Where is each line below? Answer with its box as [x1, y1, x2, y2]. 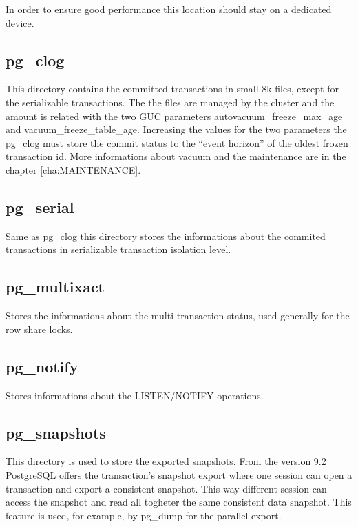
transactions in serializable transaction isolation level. [6, 242, 231, 257]
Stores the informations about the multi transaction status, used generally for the [6, 308, 350, 323]
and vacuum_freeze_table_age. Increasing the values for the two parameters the [6, 122, 347, 137]
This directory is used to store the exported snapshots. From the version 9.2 [6, 454, 326, 468]
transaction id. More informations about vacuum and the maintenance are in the [6, 149, 346, 163]
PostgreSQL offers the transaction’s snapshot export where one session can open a [6, 467, 352, 481]
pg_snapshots [6, 421, 106, 443]
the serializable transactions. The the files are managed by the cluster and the [6, 95, 335, 109]
